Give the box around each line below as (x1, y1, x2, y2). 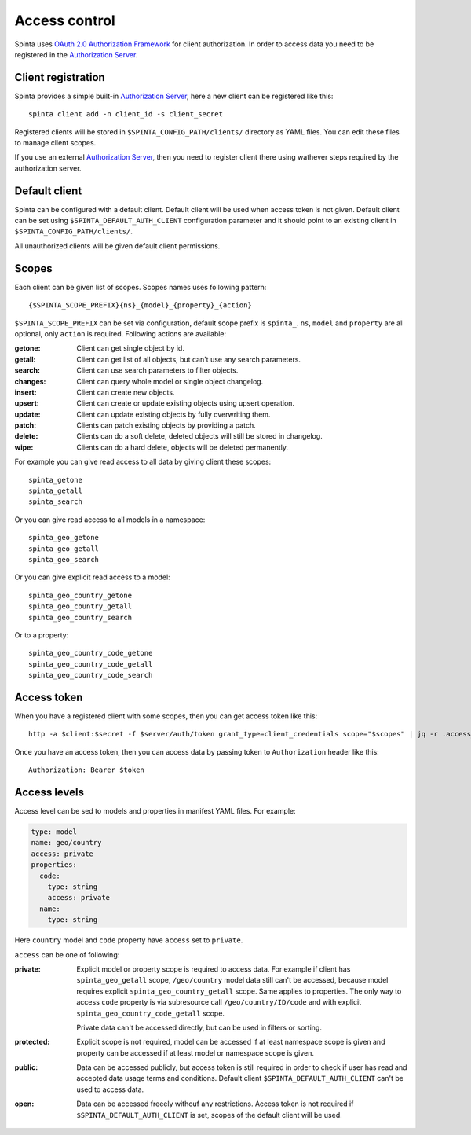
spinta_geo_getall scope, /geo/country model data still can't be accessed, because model (76, 975, 389, 985)
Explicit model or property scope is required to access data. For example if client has (76, 964, 351, 974)
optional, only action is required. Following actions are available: (14, 329, 227, 338)
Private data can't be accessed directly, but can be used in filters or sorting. (76, 1023, 322, 1032)
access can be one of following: (14, 950, 120, 959)
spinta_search (28, 498, 82, 506)
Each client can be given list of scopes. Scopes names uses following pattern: (14, 282, 267, 292)
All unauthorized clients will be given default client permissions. (14, 241, 221, 251)
